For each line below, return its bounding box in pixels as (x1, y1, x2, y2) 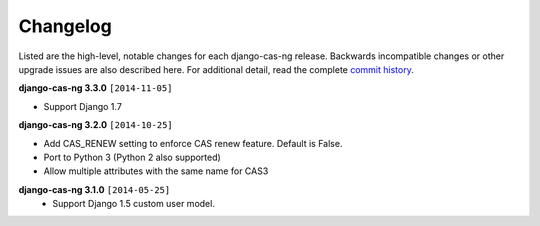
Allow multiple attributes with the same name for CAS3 (43, 165, 269, 177)
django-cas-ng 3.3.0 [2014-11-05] (18, 82, 173, 94)
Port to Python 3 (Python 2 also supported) (43, 151, 222, 163)
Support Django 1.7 (43, 100, 122, 112)
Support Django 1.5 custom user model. (52, 198, 215, 210)
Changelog (18, 15, 112, 37)
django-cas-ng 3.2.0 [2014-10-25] (18, 119, 174, 131)
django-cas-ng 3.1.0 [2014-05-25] (18, 183, 171, 195)
